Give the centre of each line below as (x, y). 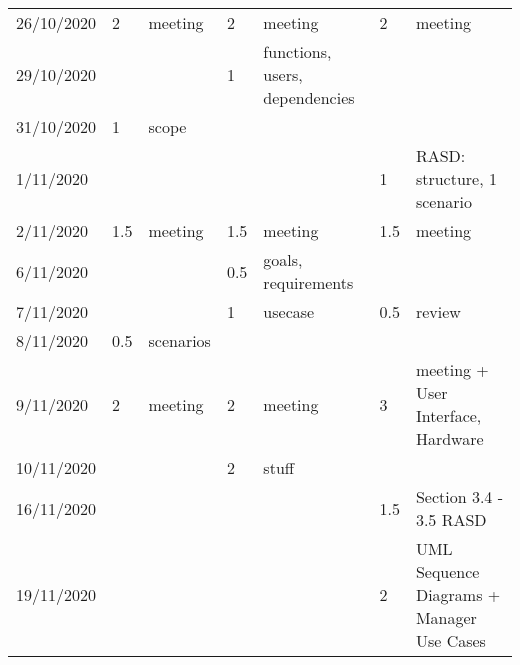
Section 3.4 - (459, 496)
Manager (446, 617)
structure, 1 (456, 178)
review (438, 311)
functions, (297, 51)
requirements (308, 282)
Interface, (448, 415)
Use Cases (450, 640)
